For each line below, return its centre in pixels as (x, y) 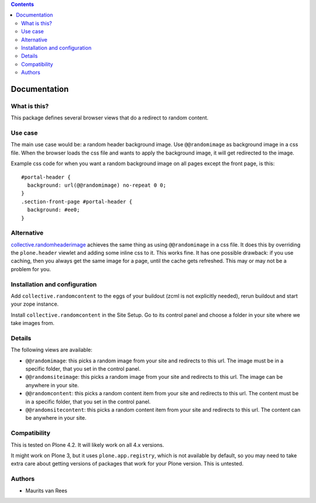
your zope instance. (35, 304)
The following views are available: (52, 350)
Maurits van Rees (46, 490)
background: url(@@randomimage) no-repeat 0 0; (97, 185)
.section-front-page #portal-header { (77, 201)
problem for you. (31, 269)
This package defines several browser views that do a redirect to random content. (110, 118)
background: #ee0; (54, 210)
